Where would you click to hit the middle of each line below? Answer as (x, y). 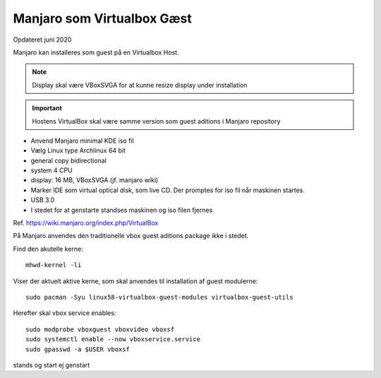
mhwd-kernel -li (54, 265)
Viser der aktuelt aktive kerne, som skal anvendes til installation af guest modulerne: (135, 281)
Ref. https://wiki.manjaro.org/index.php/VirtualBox (86, 223)
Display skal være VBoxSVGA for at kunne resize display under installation (140, 85)
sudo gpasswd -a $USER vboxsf (78, 349)
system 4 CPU (52, 170)
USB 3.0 (43, 200)
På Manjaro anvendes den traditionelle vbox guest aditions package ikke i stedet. (131, 236)
